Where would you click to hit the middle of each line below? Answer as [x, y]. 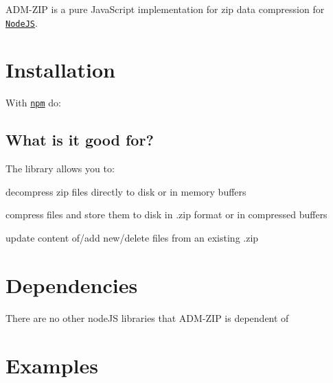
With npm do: [34, 103]
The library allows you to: [60, 169]
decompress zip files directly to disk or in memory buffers [126, 191]
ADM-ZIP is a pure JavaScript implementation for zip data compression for [165, 9]
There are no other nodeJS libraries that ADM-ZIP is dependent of [147, 317]
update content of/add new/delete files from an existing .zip [132, 238]
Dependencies [72, 285]
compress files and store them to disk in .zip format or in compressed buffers [166, 214]
